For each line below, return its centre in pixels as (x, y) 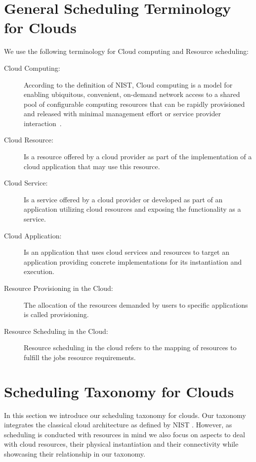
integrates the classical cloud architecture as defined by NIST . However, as (118, 425)
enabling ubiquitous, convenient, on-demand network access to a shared (132, 94)
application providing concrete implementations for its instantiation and (133, 261)
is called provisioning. (56, 314)
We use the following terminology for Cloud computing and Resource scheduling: (126, 51)
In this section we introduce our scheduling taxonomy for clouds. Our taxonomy (125, 415)
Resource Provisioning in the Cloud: (59, 288)
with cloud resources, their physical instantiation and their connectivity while (121, 444)
